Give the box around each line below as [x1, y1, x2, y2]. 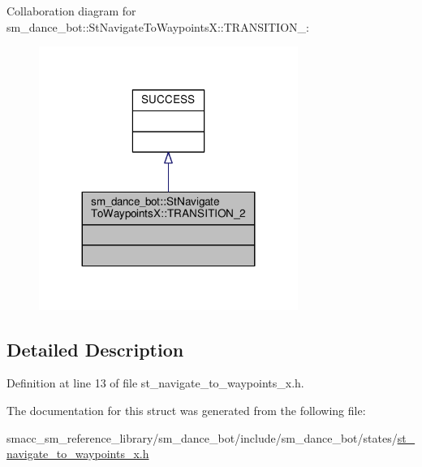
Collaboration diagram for [6, 2, 136, 19]
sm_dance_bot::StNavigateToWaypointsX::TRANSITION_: [6, 18, 309, 35]
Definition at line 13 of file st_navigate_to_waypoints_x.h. [6, 374, 304, 391]
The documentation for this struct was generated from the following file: [6, 401, 366, 418]
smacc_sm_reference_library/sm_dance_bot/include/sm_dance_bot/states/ [6, 429, 398, 446]
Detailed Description [6, 336, 184, 361]
